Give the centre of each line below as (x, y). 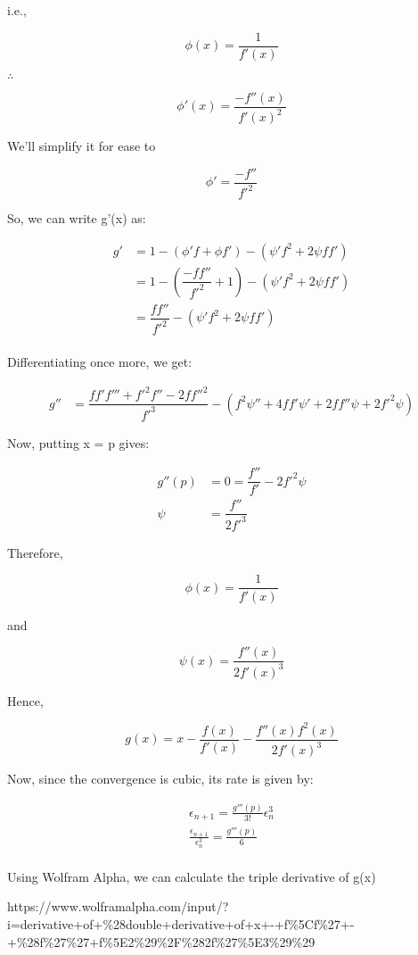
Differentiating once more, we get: (100, 362)
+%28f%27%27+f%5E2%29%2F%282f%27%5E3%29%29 (161, 941)
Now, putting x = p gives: (78, 442)
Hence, (25, 700)
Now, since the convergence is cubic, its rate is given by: (160, 778)
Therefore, (35, 552)
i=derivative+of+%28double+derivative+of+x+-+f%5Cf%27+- (181, 923)
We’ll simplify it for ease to (82, 146)
